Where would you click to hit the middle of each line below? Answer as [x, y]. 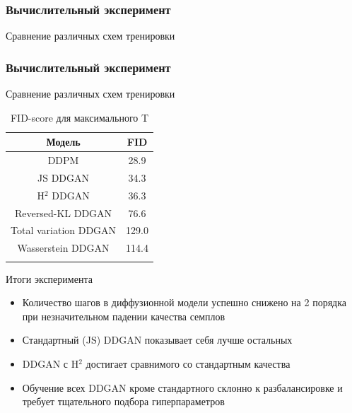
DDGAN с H [51, 363]
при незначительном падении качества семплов [124, 316]
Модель [63, 142]
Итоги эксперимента [49, 278]
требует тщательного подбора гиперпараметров [123, 401]
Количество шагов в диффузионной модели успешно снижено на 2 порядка [184, 302]
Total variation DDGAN [64, 230]
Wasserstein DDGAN [63, 248]
